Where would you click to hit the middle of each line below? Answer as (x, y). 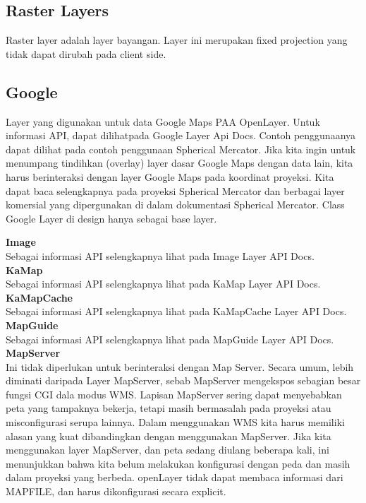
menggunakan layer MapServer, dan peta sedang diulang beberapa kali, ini (167, 450)
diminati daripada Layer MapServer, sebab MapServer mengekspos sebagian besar (183, 380)
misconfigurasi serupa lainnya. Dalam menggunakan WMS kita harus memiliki (175, 422)
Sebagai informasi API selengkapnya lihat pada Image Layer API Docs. (160, 255)
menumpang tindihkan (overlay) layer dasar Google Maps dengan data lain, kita (179, 163)
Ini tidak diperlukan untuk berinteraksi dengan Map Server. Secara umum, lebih (180, 366)
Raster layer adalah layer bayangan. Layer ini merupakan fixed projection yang (177, 40)
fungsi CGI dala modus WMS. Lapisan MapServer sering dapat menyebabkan (174, 394)
